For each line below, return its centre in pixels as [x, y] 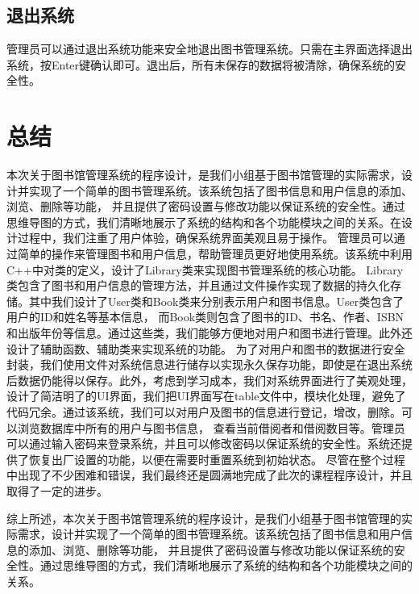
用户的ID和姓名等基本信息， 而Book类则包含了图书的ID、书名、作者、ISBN [205, 317]
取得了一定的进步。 [57, 490]
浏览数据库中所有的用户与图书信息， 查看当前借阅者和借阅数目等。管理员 [211, 427]
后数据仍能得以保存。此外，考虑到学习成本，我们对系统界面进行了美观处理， [209, 380]
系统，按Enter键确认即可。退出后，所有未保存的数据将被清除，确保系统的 [201, 64]
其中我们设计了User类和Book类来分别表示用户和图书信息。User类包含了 [216, 301]
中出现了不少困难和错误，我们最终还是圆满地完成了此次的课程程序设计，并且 [209, 475]
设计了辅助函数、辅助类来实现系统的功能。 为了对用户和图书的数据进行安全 [206, 348]
